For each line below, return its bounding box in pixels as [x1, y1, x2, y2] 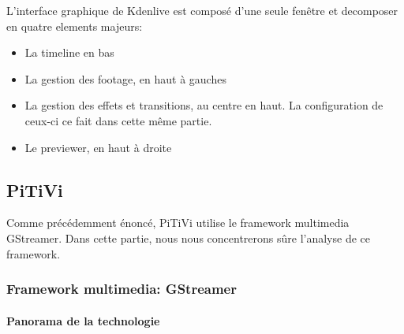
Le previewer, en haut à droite [24, 139, 172, 155]
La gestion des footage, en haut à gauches [24, 70, 226, 87]
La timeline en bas [24, 44, 114, 61]
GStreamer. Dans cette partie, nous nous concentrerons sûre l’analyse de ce [6, 229, 371, 246]
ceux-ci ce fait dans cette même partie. [24, 112, 212, 128]
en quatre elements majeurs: [6, 17, 143, 34]
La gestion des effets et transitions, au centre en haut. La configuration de [24, 97, 383, 113]
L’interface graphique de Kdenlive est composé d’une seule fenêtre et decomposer [6, 2, 398, 18]
